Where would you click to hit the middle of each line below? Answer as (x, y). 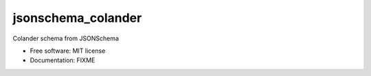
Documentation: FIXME (63, 60)
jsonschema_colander (77, 18)
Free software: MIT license (68, 51)
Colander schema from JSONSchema (66, 38)
